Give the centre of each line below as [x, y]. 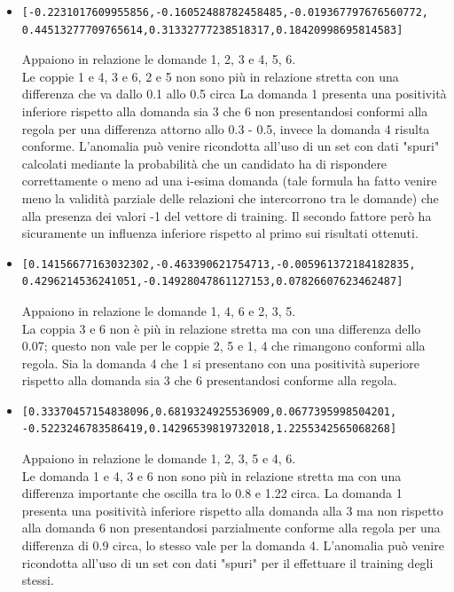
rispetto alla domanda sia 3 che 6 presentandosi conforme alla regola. [209, 380]
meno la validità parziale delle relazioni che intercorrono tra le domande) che [230, 197]
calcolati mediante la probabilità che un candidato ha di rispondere [204, 163]
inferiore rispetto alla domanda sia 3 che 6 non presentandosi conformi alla [225, 111]
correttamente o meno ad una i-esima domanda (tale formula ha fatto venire [229, 181]
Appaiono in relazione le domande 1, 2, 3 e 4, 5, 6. [159, 59]
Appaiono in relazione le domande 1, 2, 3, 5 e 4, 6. [159, 458]
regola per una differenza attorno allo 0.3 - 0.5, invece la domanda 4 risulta [226, 128]
